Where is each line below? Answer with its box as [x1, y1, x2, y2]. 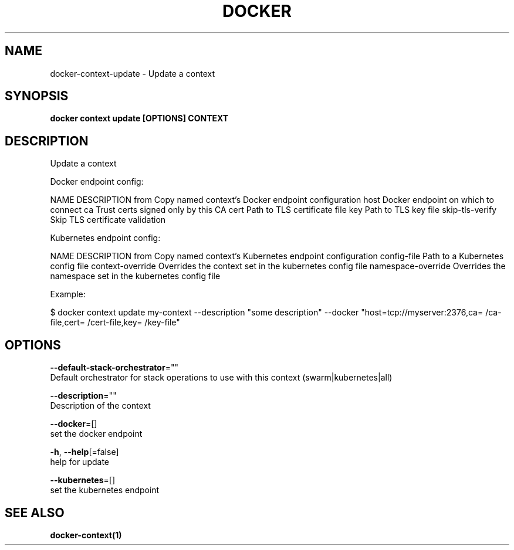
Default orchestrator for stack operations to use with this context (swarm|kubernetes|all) [50, 372, 393, 383]
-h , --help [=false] [50, 447, 119, 457]
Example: [50, 289, 86, 300]
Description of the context [50, 400, 151, 411]
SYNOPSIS [5, 89, 69, 104]
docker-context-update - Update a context [50, 68, 215, 79]
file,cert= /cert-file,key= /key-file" [50, 317, 180, 328]
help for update [50, 457, 109, 467]
